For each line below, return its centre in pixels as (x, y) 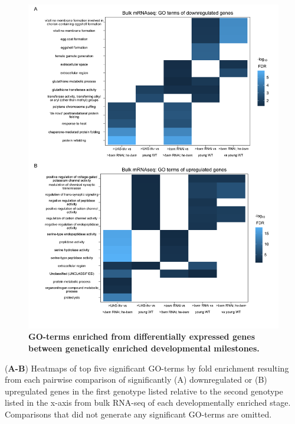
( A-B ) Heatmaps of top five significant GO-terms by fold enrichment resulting (147, 368)
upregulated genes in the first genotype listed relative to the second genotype (144, 391)
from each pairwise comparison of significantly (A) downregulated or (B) (136, 379)
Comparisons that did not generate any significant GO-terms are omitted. (138, 414)
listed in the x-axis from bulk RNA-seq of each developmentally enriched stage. (148, 402)
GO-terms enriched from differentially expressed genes (142, 336)
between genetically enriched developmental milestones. (144, 348)
